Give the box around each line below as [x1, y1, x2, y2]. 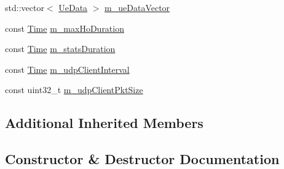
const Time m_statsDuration [5, 42, 116, 55]
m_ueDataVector [105, 1, 170, 13]
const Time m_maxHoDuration [5, 21, 124, 34]
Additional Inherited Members [5, 113, 203, 132]
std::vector [5, 1, 44, 13]
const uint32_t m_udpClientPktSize [5, 83, 143, 96]
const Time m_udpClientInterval [5, 62, 130, 75]
